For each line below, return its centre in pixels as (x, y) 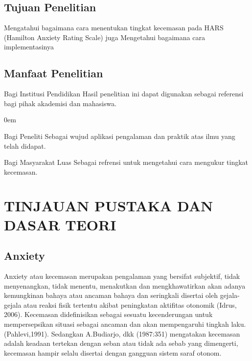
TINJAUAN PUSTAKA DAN (109, 205)
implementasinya (29, 47)
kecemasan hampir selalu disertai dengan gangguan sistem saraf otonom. (113, 352)
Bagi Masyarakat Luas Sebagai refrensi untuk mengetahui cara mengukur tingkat (126, 162)
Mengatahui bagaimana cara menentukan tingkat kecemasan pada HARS (114, 28)
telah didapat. (25, 146)
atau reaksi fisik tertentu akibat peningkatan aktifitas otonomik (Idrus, (130, 305)
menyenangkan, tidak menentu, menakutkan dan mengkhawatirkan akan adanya (125, 285)
